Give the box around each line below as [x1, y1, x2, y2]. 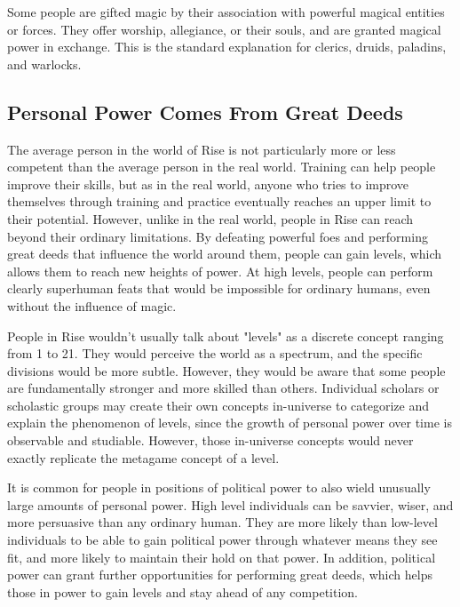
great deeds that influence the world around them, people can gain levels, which [7, 244, 442, 263]
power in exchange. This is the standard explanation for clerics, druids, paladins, [7, 37, 447, 56]
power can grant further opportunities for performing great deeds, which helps [7, 565, 432, 584]
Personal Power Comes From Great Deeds [7, 98, 403, 125]
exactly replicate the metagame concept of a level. [7, 448, 280, 467]
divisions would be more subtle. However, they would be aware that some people [7, 361, 446, 379]
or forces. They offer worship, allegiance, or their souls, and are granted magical [7, 20, 441, 38]
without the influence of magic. [7, 296, 177, 315]
